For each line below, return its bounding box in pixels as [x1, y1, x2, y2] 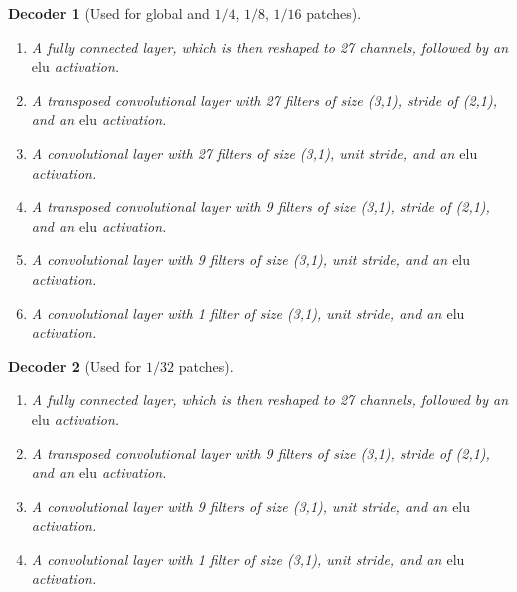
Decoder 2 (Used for [8, 355, 142, 376]
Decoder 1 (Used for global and [8, 3, 210, 23]
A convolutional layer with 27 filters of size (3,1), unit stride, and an [31, 142, 455, 163]
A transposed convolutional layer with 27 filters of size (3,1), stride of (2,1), [31, 89, 498, 110]
